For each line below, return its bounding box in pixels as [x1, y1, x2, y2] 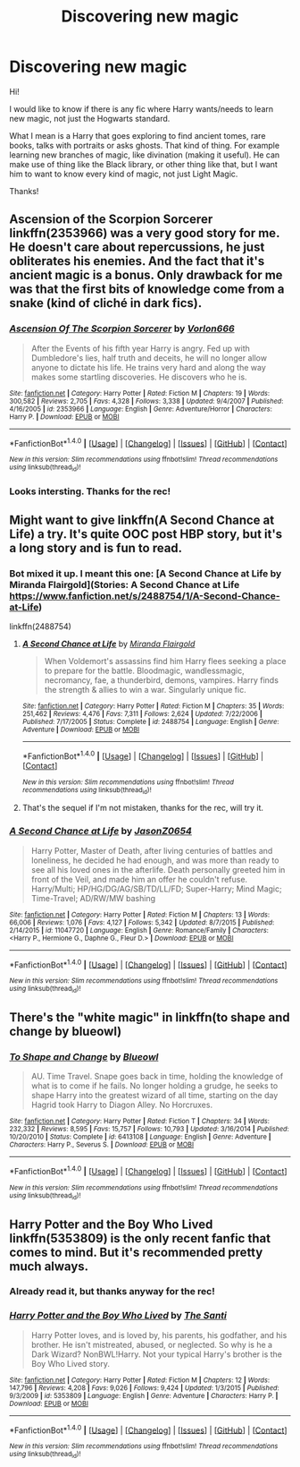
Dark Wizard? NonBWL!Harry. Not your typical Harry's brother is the [30, 1349, 283, 1360]
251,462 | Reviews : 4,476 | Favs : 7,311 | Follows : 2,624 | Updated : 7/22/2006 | [21, 710, 262, 719]
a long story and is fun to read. [9, 540, 183, 556]
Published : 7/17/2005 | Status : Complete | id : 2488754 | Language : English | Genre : [21, 718, 279, 727]
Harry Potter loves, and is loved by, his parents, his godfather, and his [30, 1329, 287, 1340]
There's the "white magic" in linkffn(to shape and [9, 1010, 290, 1025]
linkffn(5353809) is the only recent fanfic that [9, 1231, 271, 1246]
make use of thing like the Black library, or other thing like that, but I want [9, 158, 279, 169]
